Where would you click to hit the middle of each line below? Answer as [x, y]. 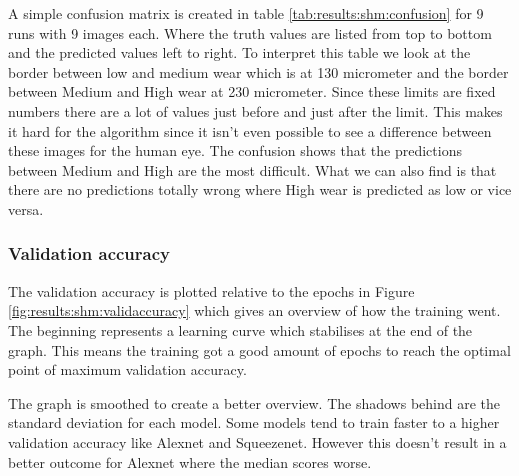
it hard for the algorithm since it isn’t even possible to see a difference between [250, 130]
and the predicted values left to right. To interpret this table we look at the [239, 52]
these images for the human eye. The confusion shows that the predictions [235, 150]
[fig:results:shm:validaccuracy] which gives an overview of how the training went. [254, 310]
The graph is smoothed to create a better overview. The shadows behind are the [254, 402]
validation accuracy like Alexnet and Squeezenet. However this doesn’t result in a [257, 441]
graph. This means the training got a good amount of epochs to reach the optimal [259, 349]
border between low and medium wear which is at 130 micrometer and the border [258, 71]
